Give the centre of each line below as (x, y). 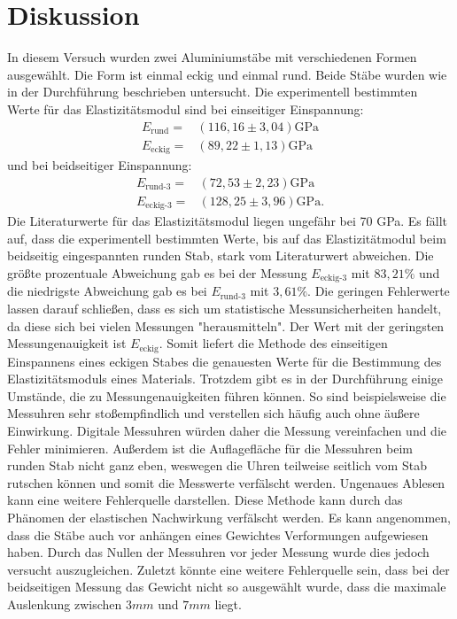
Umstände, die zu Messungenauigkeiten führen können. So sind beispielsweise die (227, 395)
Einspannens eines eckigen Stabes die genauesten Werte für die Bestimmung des (225, 361)
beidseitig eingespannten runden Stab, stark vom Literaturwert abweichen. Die (221, 255)
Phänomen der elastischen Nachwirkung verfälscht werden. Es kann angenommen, (229, 517)
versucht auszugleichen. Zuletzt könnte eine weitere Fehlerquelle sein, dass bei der (228, 569)
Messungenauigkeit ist (67, 343)
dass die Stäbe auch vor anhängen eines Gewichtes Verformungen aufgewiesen (218, 534)
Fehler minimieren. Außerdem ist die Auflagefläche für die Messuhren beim (210, 448)
